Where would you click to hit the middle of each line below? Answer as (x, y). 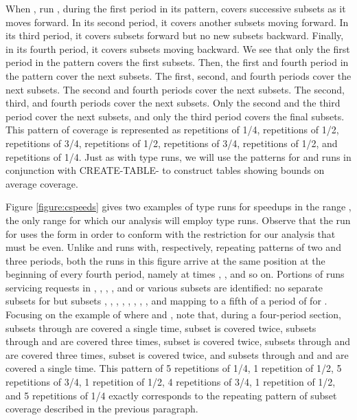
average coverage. (42, 183)
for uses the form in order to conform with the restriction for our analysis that (171, 233)
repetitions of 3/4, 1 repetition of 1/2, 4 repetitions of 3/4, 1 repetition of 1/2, (171, 382)
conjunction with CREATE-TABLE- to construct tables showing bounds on (165, 170)
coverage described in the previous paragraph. (102, 409)
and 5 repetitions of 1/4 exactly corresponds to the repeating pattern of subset (171, 395)
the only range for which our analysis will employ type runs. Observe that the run (178, 220)
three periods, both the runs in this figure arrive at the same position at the (165, 260)
